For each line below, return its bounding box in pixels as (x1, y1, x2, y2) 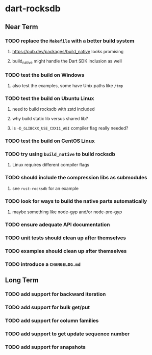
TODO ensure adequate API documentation (5, 221, 110, 228)
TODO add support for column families (5, 317, 99, 324)
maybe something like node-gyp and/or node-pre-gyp (12, 209, 123, 215)
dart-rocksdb (5, 3, 61, 14)
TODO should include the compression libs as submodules (5, 174, 148, 181)
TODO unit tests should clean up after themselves (5, 234, 126, 241)
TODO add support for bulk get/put (5, 304, 90, 311)
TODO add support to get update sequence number (5, 330, 130, 337)
